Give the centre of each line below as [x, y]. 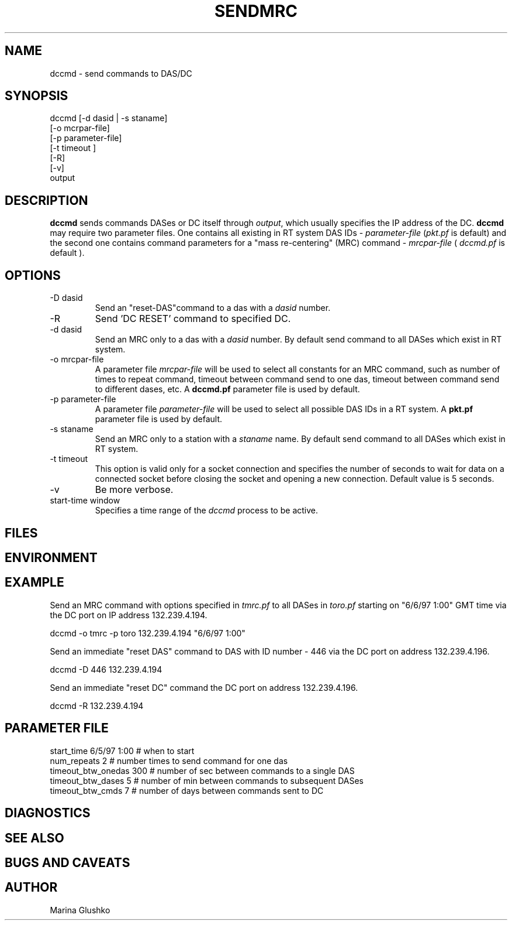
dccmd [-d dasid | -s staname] [109, 118]
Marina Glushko [80, 910]
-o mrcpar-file [77, 359]
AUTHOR [31, 888]
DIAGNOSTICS [48, 813]
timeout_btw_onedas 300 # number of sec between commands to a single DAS [202, 770]
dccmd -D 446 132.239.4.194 [106, 669]
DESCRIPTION [46, 200]
